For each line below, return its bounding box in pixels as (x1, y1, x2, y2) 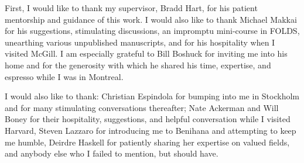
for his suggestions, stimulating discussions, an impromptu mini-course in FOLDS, (5, 25, 300, 37)
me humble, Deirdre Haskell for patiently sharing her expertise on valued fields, (5, 136, 290, 148)
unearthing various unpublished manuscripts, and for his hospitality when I (5, 36, 275, 48)
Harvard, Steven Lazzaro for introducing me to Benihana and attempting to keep (5, 124, 296, 136)
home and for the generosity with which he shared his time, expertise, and (5, 58, 271, 71)
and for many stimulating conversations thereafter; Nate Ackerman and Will (5, 101, 279, 113)
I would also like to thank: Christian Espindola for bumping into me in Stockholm (5, 90, 300, 102)
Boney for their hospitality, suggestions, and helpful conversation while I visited (5, 113, 291, 125)
